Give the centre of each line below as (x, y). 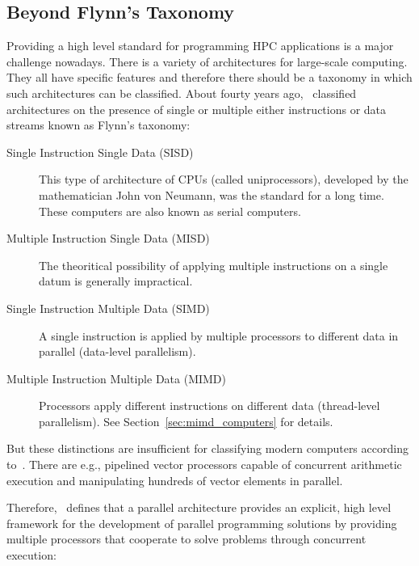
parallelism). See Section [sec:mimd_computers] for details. (186, 421)
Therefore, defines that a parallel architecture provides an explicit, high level (199, 507)
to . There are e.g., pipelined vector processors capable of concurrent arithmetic (204, 465)
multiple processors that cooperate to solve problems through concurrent (186, 539)
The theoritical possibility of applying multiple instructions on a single (214, 265)
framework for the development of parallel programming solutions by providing (202, 523)
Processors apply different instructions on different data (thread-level (209, 405)
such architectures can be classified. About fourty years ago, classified (182, 93)
